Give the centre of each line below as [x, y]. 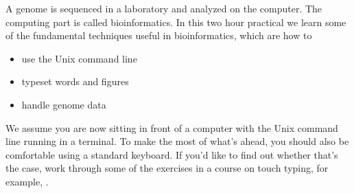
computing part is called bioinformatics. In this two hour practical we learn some [176, 22]
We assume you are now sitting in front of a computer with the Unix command [172, 127]
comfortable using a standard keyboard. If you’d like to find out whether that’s [172, 154]
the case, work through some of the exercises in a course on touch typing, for [167, 168]
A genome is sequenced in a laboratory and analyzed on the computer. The [164, 8]
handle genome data [64, 104]
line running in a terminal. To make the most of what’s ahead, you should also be [177, 141]
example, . [27, 181]
